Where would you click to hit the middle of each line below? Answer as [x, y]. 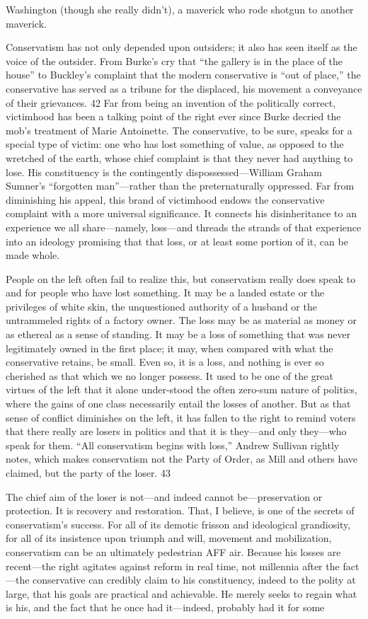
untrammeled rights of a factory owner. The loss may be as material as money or [182, 320]
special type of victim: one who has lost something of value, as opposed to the [175, 144]
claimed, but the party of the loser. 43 [88, 473]
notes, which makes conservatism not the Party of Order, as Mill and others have [182, 459]
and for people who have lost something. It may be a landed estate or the [165, 293]
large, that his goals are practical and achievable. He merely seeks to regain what [182, 593]
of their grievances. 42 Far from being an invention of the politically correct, [171, 102]
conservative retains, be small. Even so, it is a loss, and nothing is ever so [165, 362]
